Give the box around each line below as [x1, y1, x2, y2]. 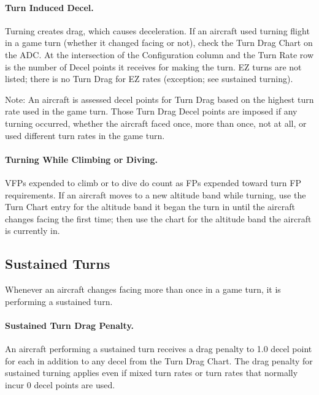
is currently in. [5, 224, 60, 237]
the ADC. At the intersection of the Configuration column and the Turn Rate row [5, 48, 314, 61]
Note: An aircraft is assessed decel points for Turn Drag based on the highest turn [5, 92, 314, 105]
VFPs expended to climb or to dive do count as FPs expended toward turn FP [5, 176, 301, 189]
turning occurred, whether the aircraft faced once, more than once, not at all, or [5, 116, 307, 129]
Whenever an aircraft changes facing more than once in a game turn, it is [5, 283, 281, 296]
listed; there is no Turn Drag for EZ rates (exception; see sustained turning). [5, 72, 293, 85]
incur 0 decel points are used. [5, 378, 115, 391]
